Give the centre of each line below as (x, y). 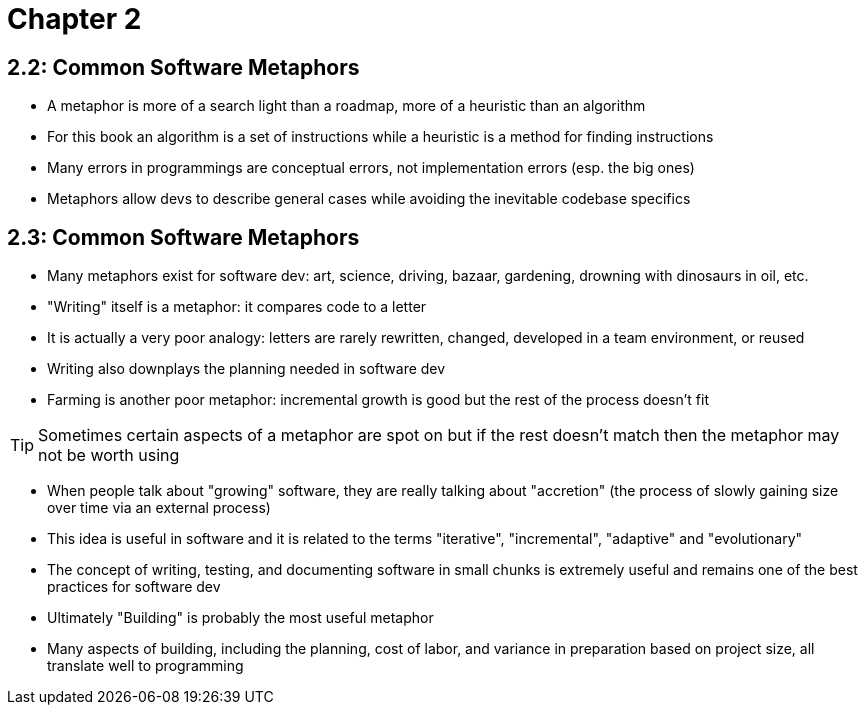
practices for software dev (134, 587)
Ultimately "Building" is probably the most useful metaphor (240, 618)
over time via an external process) (159, 508)
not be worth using (109, 455)
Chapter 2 (74, 19)
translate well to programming (145, 666)
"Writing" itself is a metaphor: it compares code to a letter (237, 307)
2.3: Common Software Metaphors (183, 237)
